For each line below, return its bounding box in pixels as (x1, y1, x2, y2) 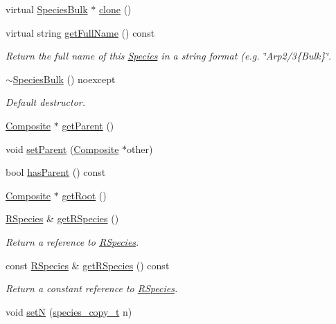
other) (127, 141, 153, 156)
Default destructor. (6, 95, 86, 109)
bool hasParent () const (6, 165, 106, 179)
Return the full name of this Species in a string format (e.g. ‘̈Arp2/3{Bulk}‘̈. (6, 48, 332, 63)
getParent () (62, 118, 114, 132)
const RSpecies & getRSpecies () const (6, 258, 170, 272)
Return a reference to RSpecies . (6, 234, 139, 249)
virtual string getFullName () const (6, 25, 155, 39)
